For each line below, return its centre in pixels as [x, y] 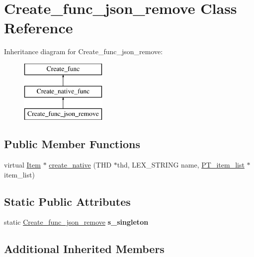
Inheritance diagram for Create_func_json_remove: [84, 51]
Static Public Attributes [67, 201]
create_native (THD [80, 165]
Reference [39, 28]
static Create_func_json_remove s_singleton [76, 222]
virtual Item [22, 165]
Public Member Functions [72, 144]
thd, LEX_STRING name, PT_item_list [181, 165]
